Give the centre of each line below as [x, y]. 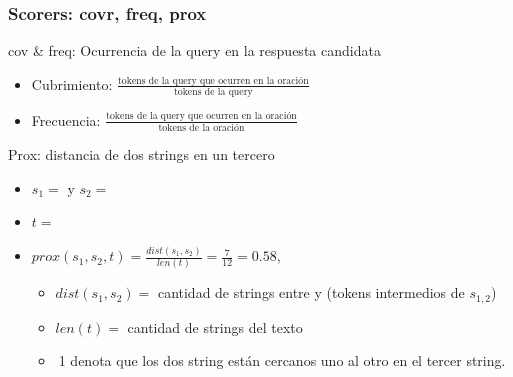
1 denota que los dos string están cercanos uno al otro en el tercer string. [282, 360]
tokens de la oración [201, 127]
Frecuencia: [66, 119]
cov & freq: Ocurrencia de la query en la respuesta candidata [194, 50]
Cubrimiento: [72, 83]
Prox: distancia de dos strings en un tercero [141, 153]
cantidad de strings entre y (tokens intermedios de [311, 292]
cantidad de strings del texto [215, 326]
